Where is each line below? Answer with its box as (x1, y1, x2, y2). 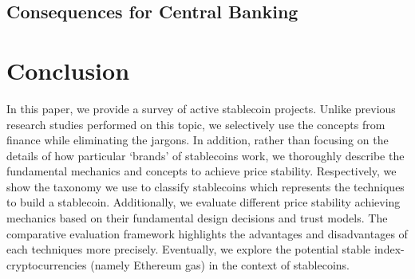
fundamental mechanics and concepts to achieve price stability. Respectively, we (6, 163, 397, 179)
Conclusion (6, 53, 130, 86)
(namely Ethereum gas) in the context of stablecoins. (90, 256, 350, 273)
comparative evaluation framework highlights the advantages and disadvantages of (6, 225, 408, 242)
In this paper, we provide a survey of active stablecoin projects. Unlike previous (6, 100, 396, 116)
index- (373, 241, 405, 257)
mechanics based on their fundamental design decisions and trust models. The (6, 210, 388, 226)
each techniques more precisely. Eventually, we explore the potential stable (6, 241, 371, 257)
